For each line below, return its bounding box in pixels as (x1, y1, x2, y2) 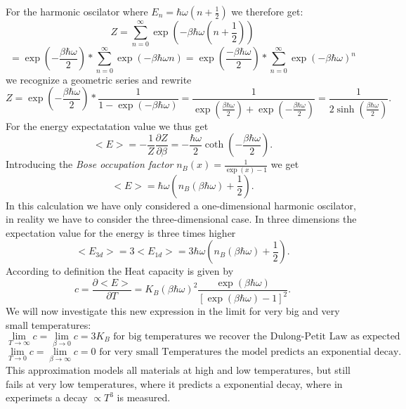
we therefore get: (231, 4, 303, 18)
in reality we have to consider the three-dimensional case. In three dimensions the (6, 212, 357, 226)
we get (270, 157, 299, 171)
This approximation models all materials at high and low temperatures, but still (6, 363, 351, 377)
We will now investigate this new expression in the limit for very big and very (6, 304, 340, 318)
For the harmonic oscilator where (6, 4, 148, 18)
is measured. (117, 390, 171, 405)
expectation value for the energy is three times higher (6, 225, 236, 240)
